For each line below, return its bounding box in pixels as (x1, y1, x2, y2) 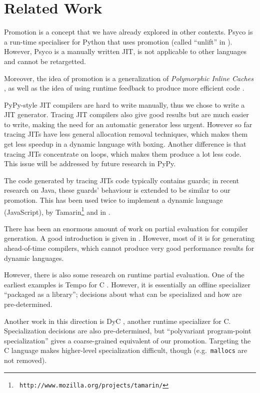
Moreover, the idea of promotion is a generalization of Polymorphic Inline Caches (4, 73, 253, 83)
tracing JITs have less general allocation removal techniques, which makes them (4, 129, 248, 139)
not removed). (4, 355, 47, 365)
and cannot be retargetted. (4, 56, 86, 66)
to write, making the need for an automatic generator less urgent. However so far (4, 119, 252, 129)
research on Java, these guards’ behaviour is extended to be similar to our (4, 185, 230, 195)
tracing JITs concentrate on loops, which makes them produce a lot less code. (4, 148, 241, 159)
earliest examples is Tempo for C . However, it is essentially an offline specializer (4, 279, 250, 289)
